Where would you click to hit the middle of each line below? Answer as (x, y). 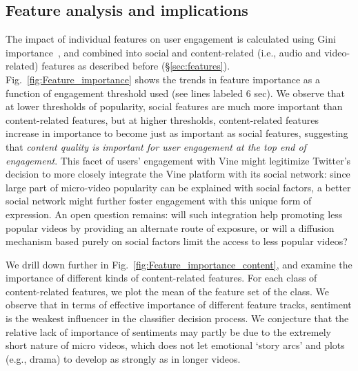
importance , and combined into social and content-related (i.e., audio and (163, 52)
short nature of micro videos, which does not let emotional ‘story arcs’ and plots (175, 345)
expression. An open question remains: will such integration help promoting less (174, 214)
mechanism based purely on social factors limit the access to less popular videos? (177, 241)
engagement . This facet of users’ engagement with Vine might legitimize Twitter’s (178, 160)
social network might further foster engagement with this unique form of (159, 201)
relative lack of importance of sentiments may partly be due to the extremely (168, 331)
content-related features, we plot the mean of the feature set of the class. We (167, 291)
